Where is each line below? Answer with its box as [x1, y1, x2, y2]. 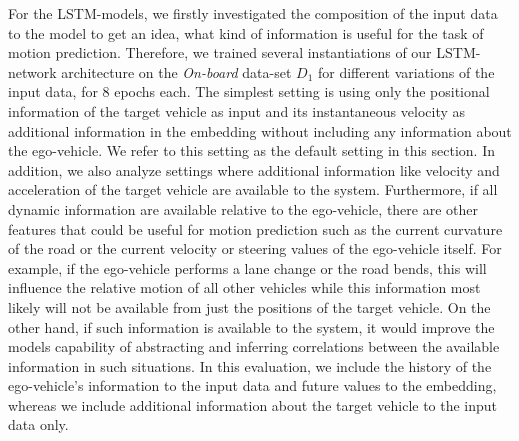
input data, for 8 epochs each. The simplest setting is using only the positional [8, 81, 490, 102]
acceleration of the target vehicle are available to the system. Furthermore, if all [8, 179, 498, 200]
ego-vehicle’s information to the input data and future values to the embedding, [8, 375, 497, 396]
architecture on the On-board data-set [61, 61, 292, 82]
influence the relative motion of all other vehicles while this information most [8, 277, 481, 298]
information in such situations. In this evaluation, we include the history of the [8, 355, 492, 376]
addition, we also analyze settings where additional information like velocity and [8, 159, 500, 180]
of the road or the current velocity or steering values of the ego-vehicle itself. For [8, 238, 502, 259]
